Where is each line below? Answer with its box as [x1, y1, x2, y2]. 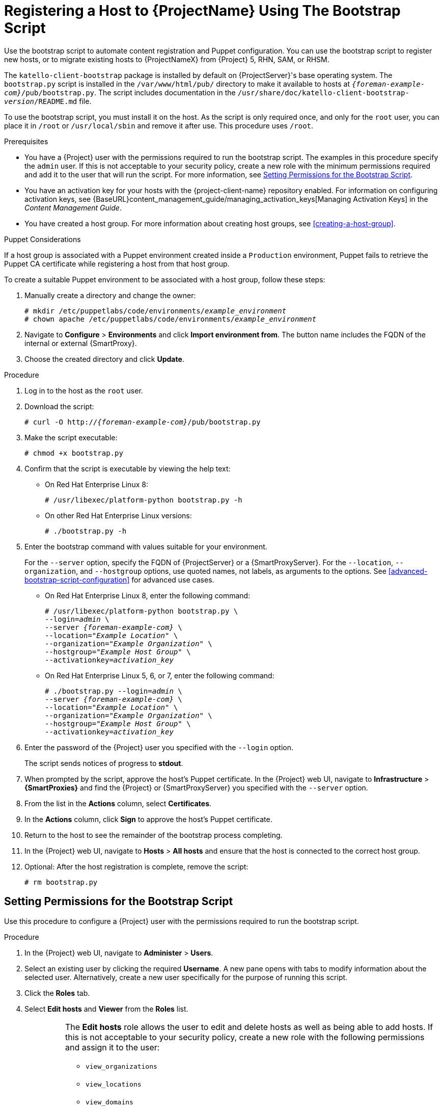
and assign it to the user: [65, 1042, 160, 1052]
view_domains [85, 1098, 133, 1106]
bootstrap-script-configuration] [24, 575, 130, 584]
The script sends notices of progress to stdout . [24, 758, 183, 768]
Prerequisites [4, 137, 48, 146]
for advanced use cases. [131, 575, 214, 584]
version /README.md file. [4, 96, 92, 105]
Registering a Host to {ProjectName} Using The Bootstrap [4, 2, 401, 19]
